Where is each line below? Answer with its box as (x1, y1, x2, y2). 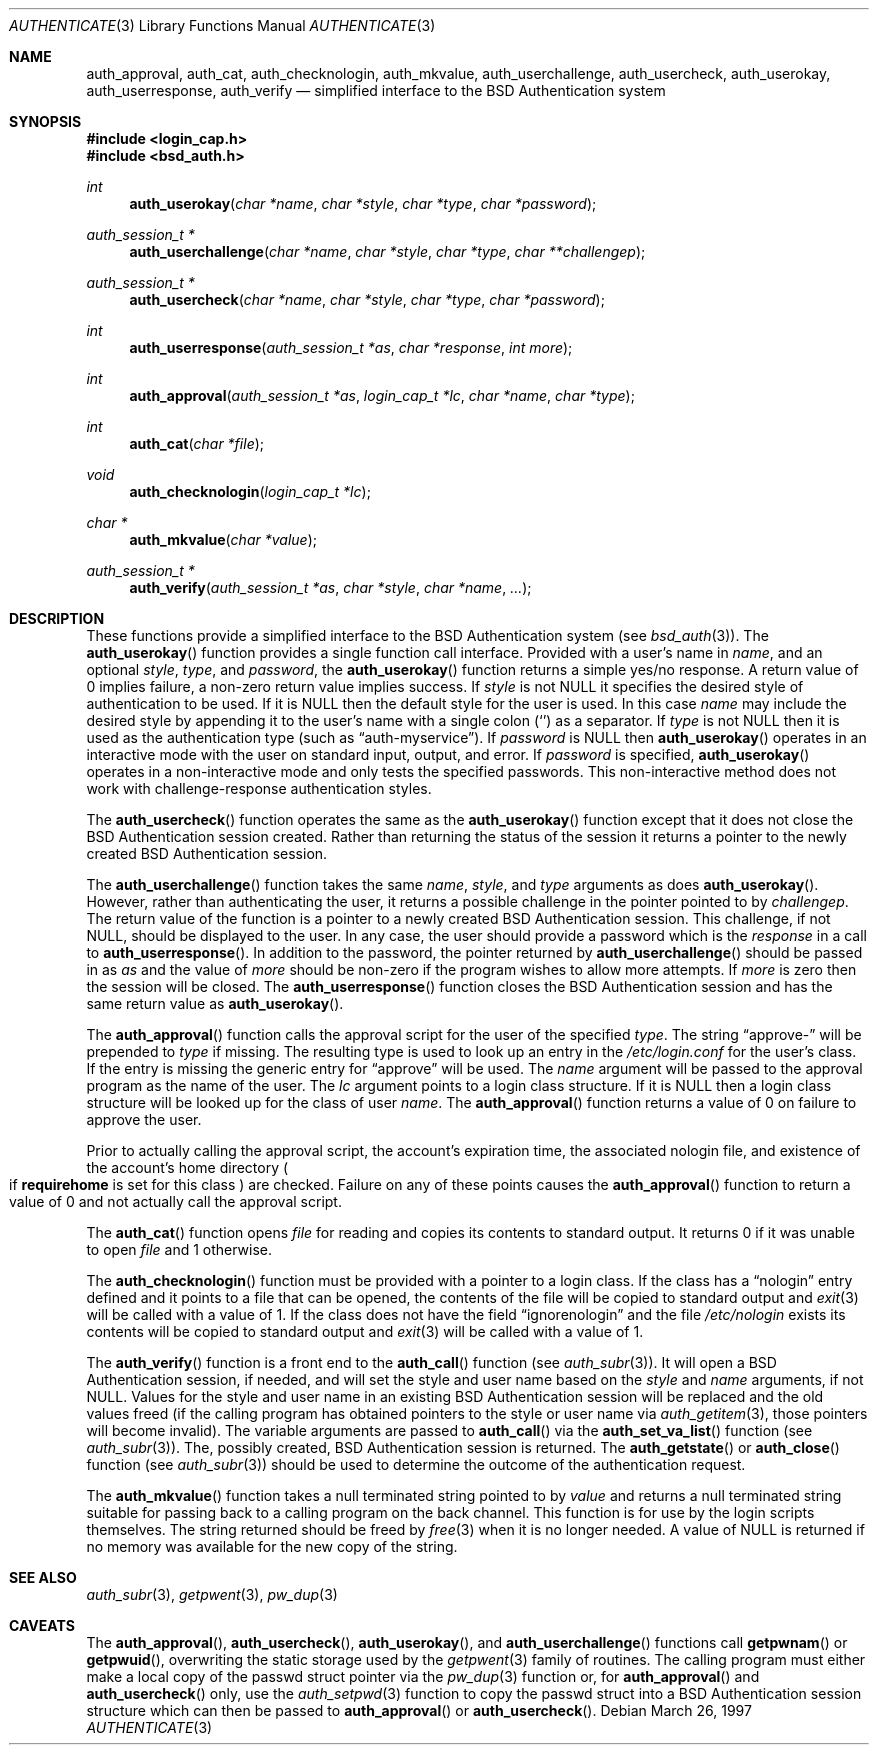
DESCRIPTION (9, 610, 105, 627)
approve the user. (86, 1111, 202, 1128)
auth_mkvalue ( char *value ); (129, 531, 317, 548)
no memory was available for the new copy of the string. (86, 1538, 458, 1555)
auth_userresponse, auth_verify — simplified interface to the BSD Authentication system (86, 82, 666, 99)
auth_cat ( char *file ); (129, 435, 265, 452)
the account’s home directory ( (86, 1159, 289, 1176)
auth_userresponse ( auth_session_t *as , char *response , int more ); (129, 339, 573, 356)
